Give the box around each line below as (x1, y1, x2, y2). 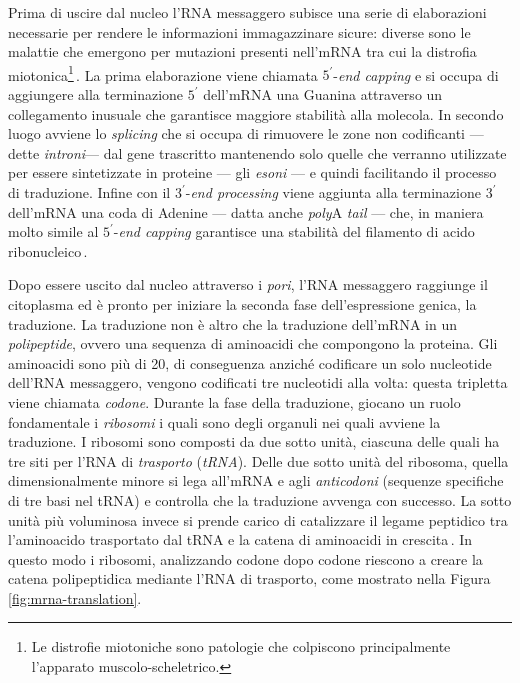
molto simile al (8, 221, 99, 242)
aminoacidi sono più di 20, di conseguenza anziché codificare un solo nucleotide (8, 352, 492, 373)
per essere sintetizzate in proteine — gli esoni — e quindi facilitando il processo (8, 162, 497, 183)
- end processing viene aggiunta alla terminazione (185, 182, 481, 202)
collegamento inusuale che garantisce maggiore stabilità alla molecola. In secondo (8, 103, 504, 124)
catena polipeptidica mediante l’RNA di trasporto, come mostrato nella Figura (8, 568, 491, 589)
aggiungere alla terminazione (8, 84, 184, 105)
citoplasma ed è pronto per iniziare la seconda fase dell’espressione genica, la (8, 293, 477, 314)
